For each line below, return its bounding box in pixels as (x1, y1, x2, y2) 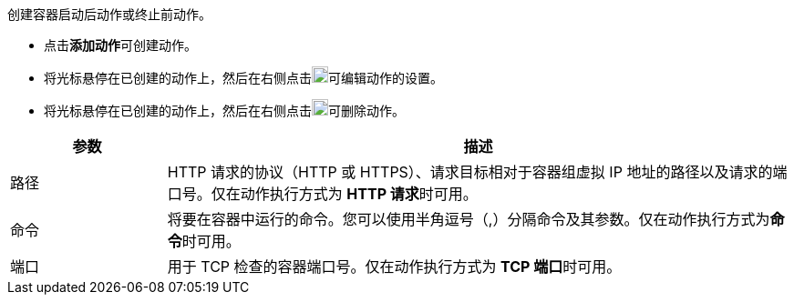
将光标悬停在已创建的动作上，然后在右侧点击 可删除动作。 (44, 103, 405, 118)
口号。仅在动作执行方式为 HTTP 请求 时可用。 (167, 185, 478, 203)
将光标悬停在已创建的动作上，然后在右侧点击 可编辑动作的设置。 (44, 70, 443, 86)
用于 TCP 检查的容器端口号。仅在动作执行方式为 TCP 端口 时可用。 (167, 257, 622, 276)
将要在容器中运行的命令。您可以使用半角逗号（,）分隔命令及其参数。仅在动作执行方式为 (167, 210, 770, 228)
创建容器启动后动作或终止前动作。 (7, 6, 211, 22)
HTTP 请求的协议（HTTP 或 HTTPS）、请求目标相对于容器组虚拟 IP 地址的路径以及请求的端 (167, 163, 788, 181)
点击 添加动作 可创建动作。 (44, 37, 197, 53)
